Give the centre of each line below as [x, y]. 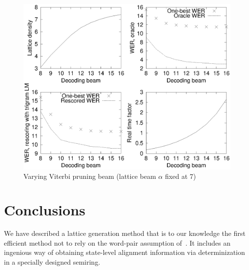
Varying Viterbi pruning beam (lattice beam [90, 176]
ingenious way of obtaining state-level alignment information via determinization [124, 252]
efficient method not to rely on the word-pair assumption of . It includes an [117, 242]
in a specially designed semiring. [52, 261]
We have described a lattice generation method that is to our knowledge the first [125, 233]
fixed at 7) [180, 176]
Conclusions [45, 210]
